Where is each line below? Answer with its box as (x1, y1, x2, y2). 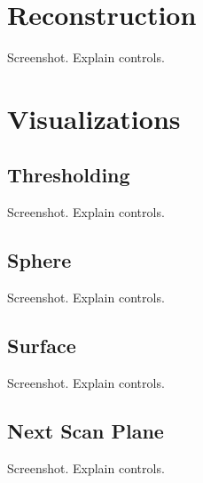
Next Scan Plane (7, 416, 164, 444)
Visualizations (7, 100, 181, 136)
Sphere (7, 246, 72, 274)
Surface (7, 332, 76, 359)
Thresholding (7, 161, 130, 189)
